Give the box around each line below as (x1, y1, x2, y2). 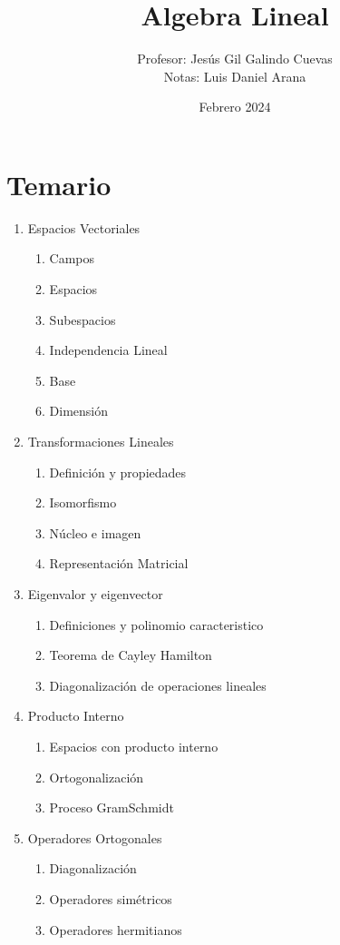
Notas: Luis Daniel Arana (163, 66, 306, 85)
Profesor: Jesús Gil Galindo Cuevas (137, 49, 333, 68)
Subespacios (49, 310, 116, 329)
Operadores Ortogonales (27, 828, 162, 847)
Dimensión (49, 401, 109, 420)
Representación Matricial (49, 554, 189, 573)
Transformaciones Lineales (27, 432, 174, 450)
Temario (6, 165, 112, 202)
